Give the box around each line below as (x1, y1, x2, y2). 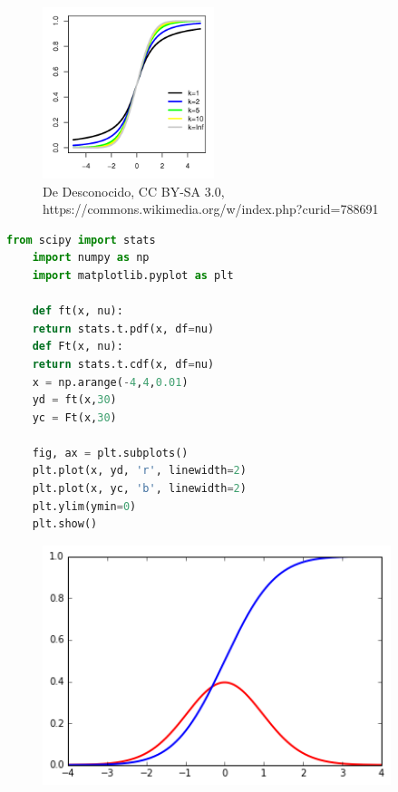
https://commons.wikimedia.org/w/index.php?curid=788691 (43, 199, 379, 218)
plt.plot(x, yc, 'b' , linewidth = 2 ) (32, 482, 247, 496)
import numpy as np (32, 251, 150, 265)
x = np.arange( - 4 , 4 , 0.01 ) (32, 375, 189, 389)
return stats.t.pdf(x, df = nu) (32, 322, 215, 335)
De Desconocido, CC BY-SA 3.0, (43, 181, 225, 200)
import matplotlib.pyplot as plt (32, 268, 234, 282)
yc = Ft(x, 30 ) (32, 410, 117, 424)
